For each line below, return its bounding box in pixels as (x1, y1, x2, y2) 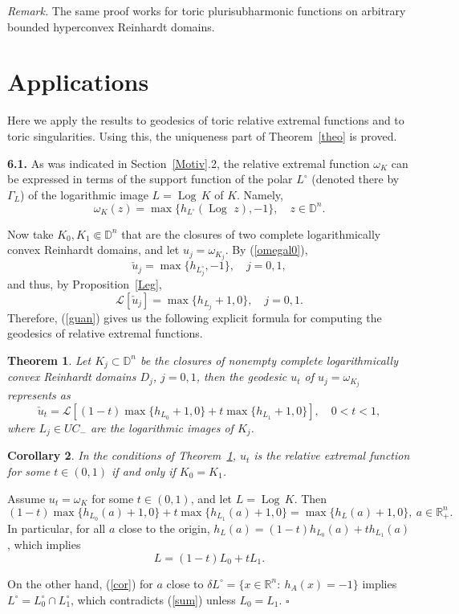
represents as (7, 387, 71, 403)
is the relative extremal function (254, 447, 410, 464)
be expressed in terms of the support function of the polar (7, 170, 293, 187)
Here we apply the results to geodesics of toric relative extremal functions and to (7, 112, 404, 129)
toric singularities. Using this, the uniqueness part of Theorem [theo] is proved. (7, 127, 397, 144)
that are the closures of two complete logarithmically (121, 225, 381, 242)
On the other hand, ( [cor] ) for (7, 575, 153, 591)
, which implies (7, 536, 81, 553)
